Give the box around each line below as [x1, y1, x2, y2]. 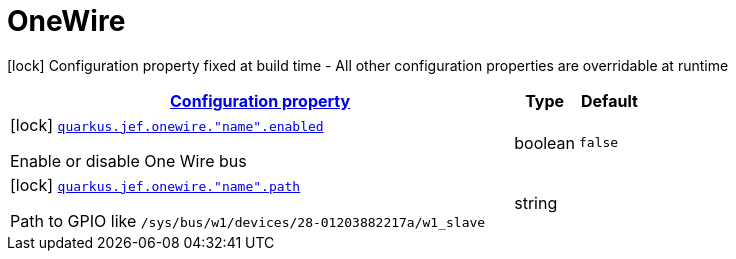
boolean [514, 132, 576, 153]
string [514, 192, 558, 213]
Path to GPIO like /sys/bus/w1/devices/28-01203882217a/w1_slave [10, 210, 486, 231]
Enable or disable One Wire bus [10, 150, 247, 171]
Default [581, 90, 638, 111]
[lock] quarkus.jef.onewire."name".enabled [10, 114, 324, 135]
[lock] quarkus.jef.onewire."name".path [10, 174, 301, 195]
